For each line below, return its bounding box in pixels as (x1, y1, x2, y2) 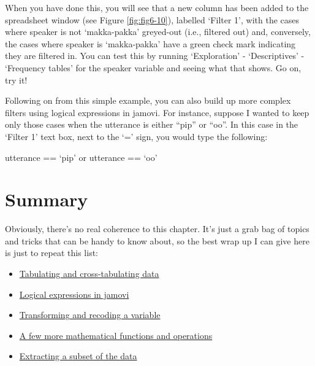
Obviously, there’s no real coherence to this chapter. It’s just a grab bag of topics (5, 222, 309, 235)
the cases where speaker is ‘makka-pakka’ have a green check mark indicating (5, 37, 296, 50)
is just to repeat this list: (5, 246, 99, 259)
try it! (5, 73, 28, 86)
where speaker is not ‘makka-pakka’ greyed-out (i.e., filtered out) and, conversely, (5, 25, 311, 38)
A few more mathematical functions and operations (19, 329, 213, 341)
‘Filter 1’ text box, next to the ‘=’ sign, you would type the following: (5, 130, 268, 142)
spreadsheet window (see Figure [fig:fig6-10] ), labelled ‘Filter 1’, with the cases (5, 13, 300, 26)
